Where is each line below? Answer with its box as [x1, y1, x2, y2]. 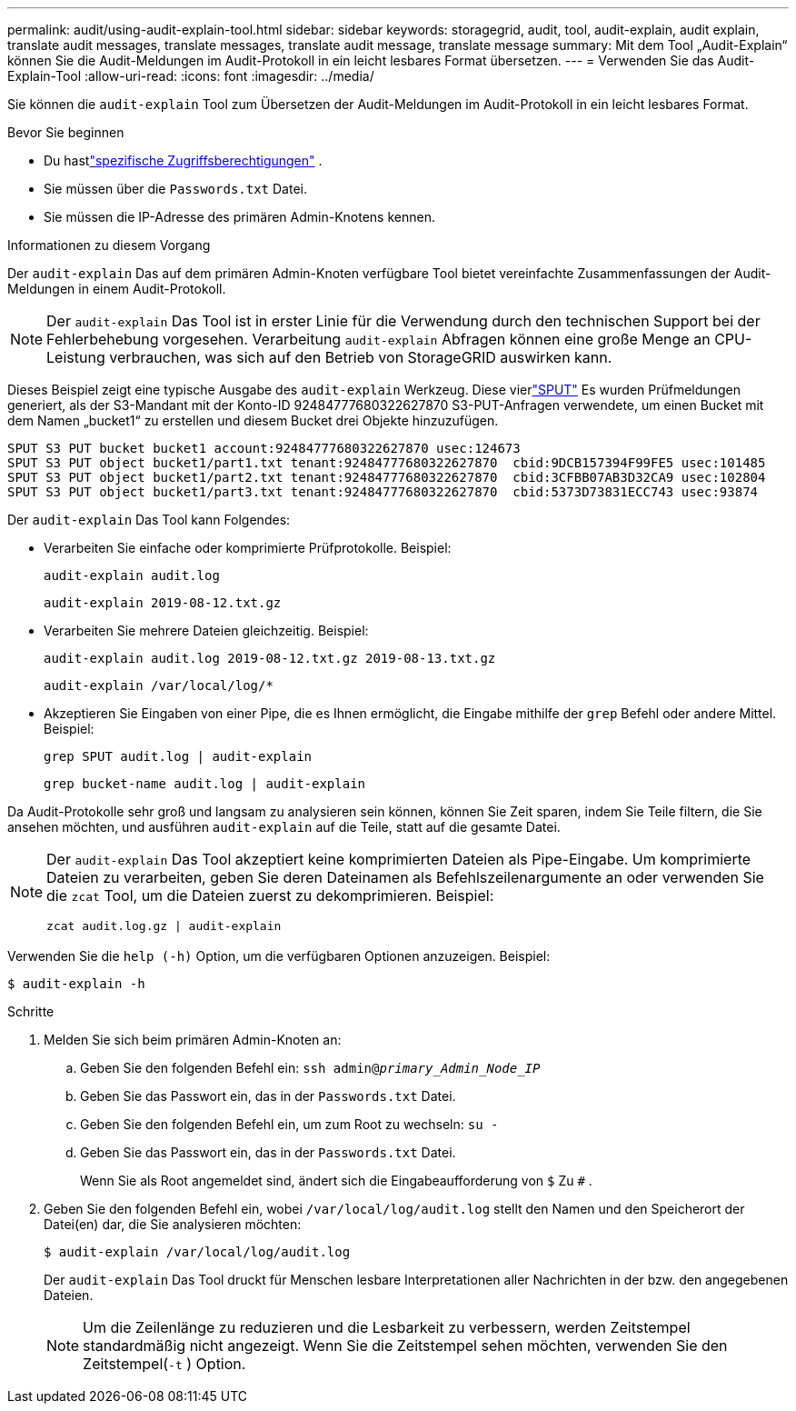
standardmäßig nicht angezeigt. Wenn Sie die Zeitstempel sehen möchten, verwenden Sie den [83, 1336, 728, 1355]
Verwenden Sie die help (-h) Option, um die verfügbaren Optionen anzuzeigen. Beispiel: [7, 948, 551, 964]
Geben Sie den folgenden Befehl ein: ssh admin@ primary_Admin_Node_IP [80, 1060, 541, 1076]
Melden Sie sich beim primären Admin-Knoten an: [44, 1032, 342, 1047]
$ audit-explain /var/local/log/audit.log [44, 1245, 351, 1259]
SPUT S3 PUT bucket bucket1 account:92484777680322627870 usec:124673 [7, 441, 521, 455]
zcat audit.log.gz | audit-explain [46, 919, 282, 933]
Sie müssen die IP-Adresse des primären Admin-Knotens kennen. [44, 209, 435, 225]
